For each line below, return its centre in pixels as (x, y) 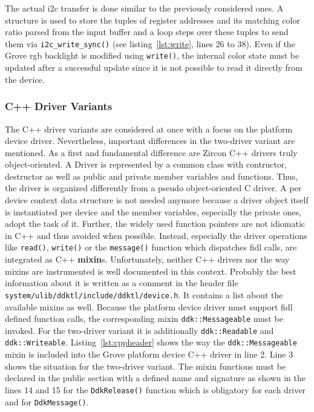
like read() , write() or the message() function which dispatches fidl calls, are (151, 247)
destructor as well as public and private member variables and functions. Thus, (152, 176)
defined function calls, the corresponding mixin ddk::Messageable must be (144, 319)
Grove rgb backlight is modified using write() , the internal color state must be (152, 55)
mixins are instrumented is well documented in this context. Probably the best (151, 271)
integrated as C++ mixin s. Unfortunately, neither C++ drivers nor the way (147, 259)
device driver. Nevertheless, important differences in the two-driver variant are (150, 141)
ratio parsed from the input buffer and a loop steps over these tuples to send (147, 32)
